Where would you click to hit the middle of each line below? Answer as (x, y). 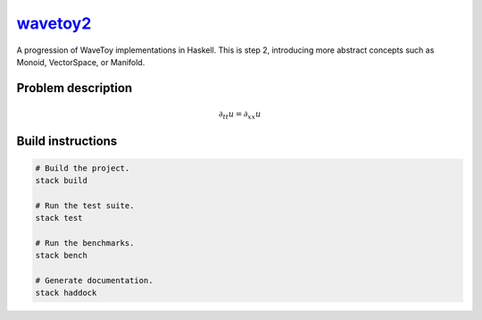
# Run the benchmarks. (85, 243)
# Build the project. (83, 168)
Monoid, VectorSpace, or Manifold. (81, 62)
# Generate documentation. (94, 281)
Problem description (75, 88)
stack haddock (66, 293)
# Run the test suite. (85, 205)
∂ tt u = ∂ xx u (240, 115)
